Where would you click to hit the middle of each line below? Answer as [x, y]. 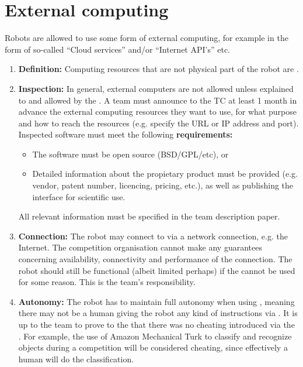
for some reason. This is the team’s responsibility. [107, 282]
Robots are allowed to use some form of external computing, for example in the [147, 38]
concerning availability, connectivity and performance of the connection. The [155, 259]
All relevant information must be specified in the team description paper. [149, 216]
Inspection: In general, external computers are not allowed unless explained [156, 88]
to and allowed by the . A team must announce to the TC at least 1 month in [158, 100]
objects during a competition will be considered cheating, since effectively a [153, 347]
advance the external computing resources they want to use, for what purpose [157, 112]
